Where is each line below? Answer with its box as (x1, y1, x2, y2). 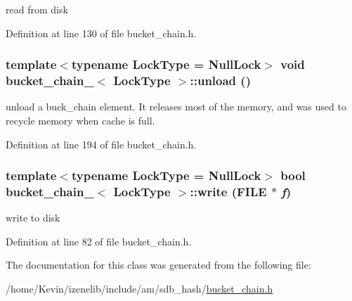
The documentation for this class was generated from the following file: (6, 257, 311, 272)
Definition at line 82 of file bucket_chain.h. (6, 233, 192, 248)
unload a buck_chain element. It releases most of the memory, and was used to (6, 99, 346, 114)
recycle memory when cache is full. (6, 113, 155, 127)
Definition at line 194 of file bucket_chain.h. (6, 136, 197, 151)
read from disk (6, 2, 68, 16)
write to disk (6, 210, 60, 225)
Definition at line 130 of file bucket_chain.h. (6, 25, 197, 40)
